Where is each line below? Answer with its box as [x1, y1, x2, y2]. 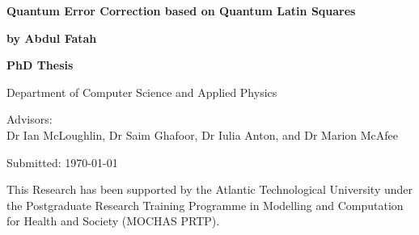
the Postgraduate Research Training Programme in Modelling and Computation [6, 196, 404, 213]
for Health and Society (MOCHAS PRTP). [6, 212, 220, 229]
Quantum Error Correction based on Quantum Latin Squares [6, 2, 356, 19]
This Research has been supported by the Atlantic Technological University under [6, 181, 413, 198]
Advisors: [6, 111, 53, 128]
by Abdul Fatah [6, 29, 97, 46]
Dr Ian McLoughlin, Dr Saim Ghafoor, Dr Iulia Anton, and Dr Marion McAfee [6, 126, 398, 143]
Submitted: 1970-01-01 [6, 153, 118, 170]
